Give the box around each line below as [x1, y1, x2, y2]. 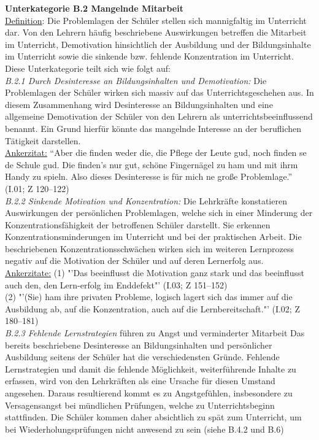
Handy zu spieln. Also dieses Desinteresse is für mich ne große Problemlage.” [5, 170, 293, 183]
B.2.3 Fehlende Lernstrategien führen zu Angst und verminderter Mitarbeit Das [5, 326, 305, 339]
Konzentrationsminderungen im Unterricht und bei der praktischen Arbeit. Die [5, 230, 302, 243]
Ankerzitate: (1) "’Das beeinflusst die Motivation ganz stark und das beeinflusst [5, 266, 304, 279]
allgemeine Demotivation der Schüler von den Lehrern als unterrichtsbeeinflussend [5, 110, 313, 123]
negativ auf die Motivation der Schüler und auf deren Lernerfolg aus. [5, 254, 264, 267]
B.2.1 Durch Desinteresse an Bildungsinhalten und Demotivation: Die [5, 74, 267, 87]
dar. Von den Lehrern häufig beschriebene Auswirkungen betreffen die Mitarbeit [5, 26, 307, 39]
